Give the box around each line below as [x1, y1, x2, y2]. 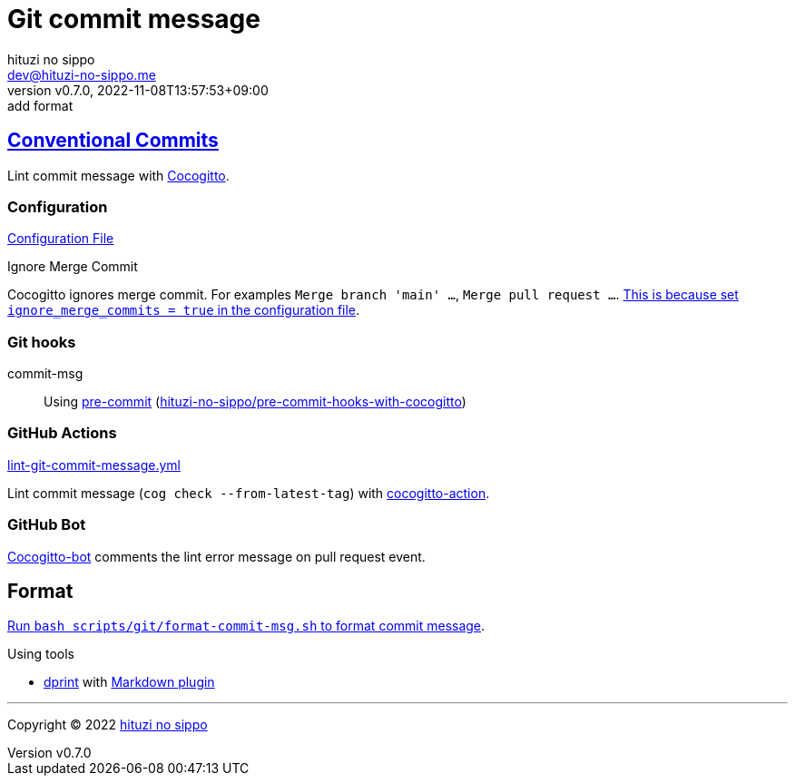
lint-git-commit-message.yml [7, 456, 181, 473]
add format [7, 97, 74, 113]
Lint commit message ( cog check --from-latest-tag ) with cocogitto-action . [7, 484, 490, 501]
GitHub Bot [7, 515, 86, 534]
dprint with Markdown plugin [44, 674, 215, 690]
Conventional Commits [7, 129, 219, 152]
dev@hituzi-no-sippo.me [7, 66, 156, 83]
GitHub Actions [7, 424, 117, 443]
